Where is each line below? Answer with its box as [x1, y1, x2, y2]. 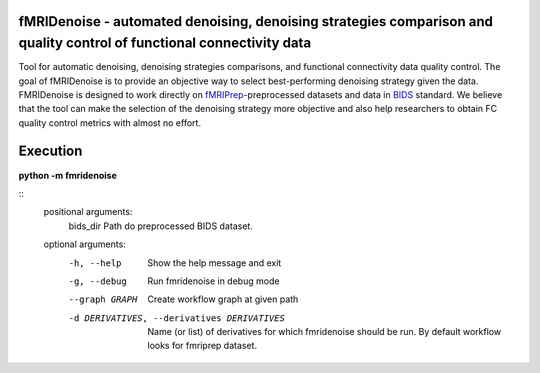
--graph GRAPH [68, 294, 138, 305]
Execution [18, 143, 83, 160]
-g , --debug [68, 275, 127, 287]
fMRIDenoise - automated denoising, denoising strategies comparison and [18, 13, 494, 30]
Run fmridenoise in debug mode [147, 275, 280, 287]
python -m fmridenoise [18, 169, 117, 181]
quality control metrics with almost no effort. [18, 116, 202, 129]
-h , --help [68, 257, 122, 269]
